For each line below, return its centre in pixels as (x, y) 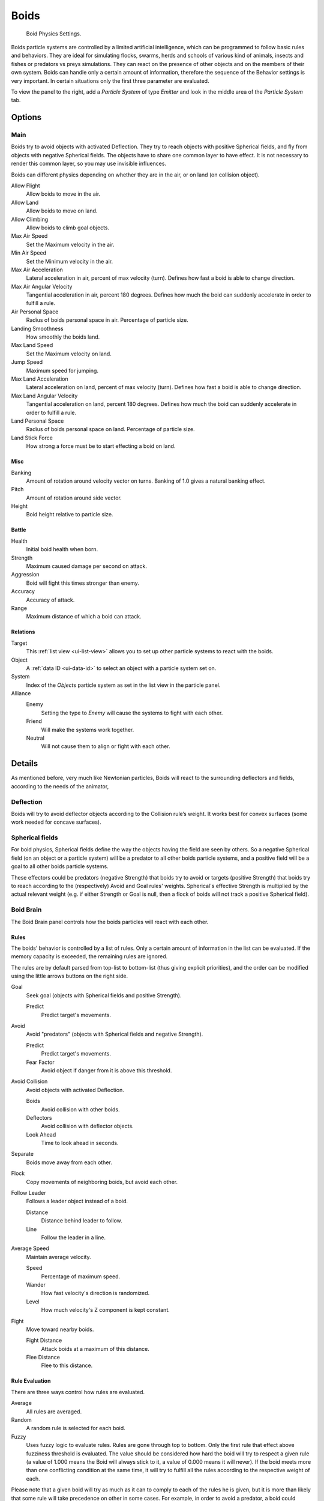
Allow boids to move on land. (62, 211)
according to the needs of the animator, (60, 786)
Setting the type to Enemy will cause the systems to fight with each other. (132, 713)
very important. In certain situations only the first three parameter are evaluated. (110, 80)
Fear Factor (40, 1062)
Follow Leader (28, 1193)
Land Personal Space (37, 421)
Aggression (25, 575)
